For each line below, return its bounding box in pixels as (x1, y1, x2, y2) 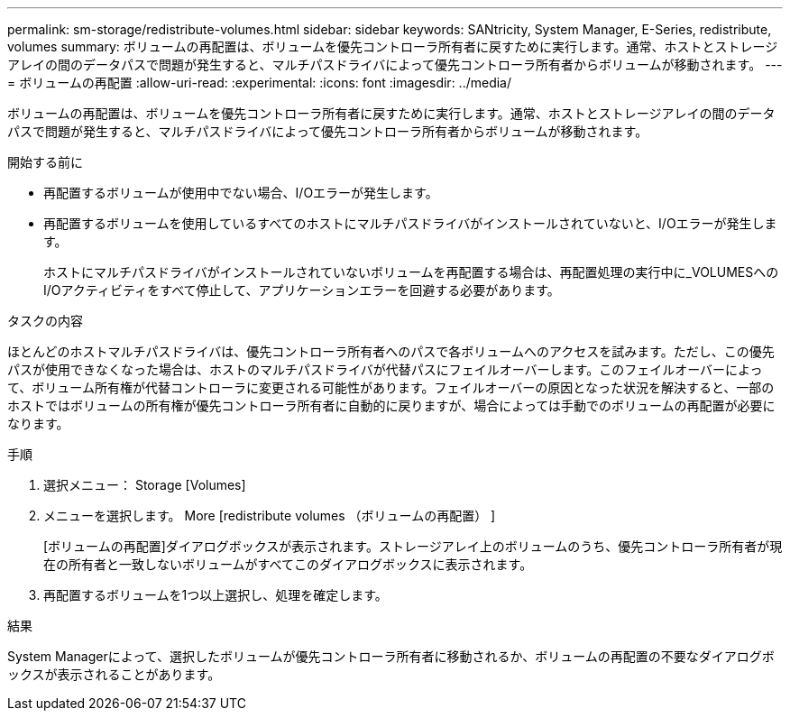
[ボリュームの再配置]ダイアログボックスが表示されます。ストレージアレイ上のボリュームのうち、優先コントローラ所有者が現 (43, 538, 783, 554)
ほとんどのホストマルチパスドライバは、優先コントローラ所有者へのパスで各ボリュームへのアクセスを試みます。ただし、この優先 (7, 344, 775, 359)
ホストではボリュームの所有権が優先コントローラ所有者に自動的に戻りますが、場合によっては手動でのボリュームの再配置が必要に (7, 398, 776, 413)
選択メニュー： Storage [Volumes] (43, 477, 246, 492)
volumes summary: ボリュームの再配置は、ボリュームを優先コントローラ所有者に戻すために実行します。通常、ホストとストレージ (7, 39, 778, 54)
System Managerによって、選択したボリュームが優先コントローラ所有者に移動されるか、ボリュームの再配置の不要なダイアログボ (7, 649, 775, 664)
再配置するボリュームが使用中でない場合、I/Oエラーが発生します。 (43, 185, 438, 200)
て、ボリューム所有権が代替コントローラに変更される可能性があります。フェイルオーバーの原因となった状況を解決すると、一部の (7, 380, 775, 395)
